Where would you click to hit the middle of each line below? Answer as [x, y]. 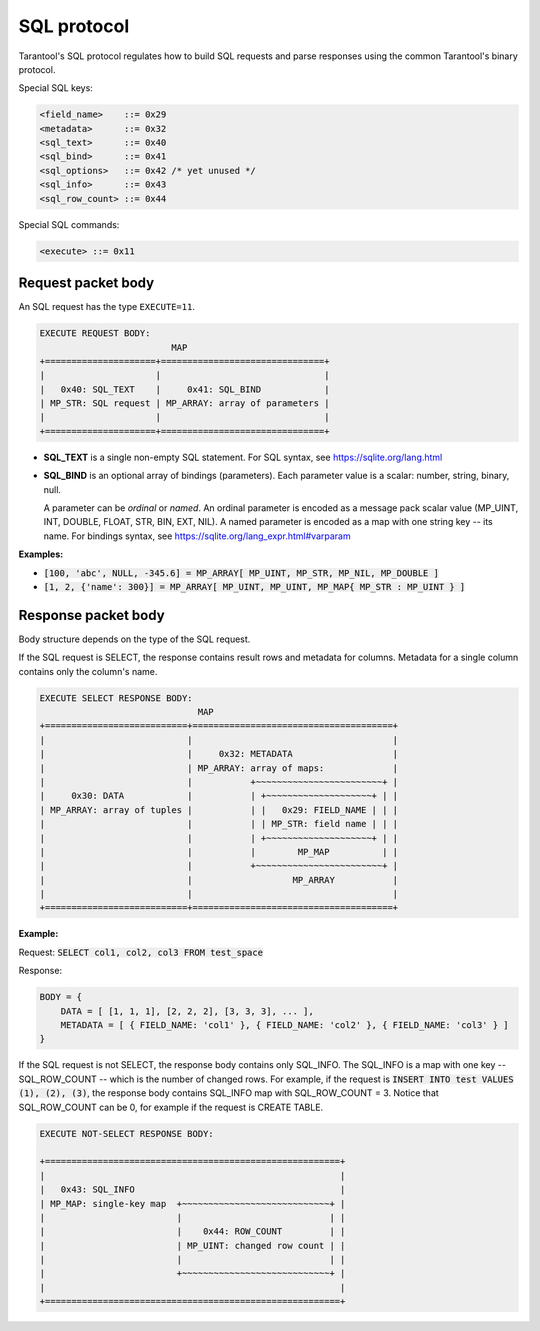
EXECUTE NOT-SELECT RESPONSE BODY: [126, 1133]
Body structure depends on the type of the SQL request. [134, 639]
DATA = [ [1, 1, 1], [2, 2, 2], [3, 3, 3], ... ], [187, 1011]
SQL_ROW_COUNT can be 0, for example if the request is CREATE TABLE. [171, 1107]
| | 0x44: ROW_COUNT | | [192, 1231]
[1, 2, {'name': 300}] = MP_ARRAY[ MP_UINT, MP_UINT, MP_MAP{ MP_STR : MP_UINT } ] [254, 586]
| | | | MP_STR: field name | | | [219, 824]
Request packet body [86, 283]
